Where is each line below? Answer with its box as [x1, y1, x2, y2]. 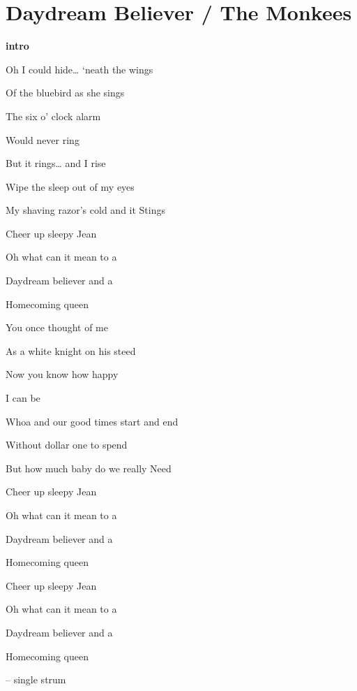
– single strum [6, 672, 66, 687]
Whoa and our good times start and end [6, 414, 178, 428]
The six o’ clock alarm [6, 108, 101, 123]
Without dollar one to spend [6, 437, 128, 452]
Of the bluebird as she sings [6, 85, 125, 100]
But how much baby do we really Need [6, 460, 172, 475]
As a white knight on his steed [6, 343, 136, 358]
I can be [6, 391, 40, 405]
